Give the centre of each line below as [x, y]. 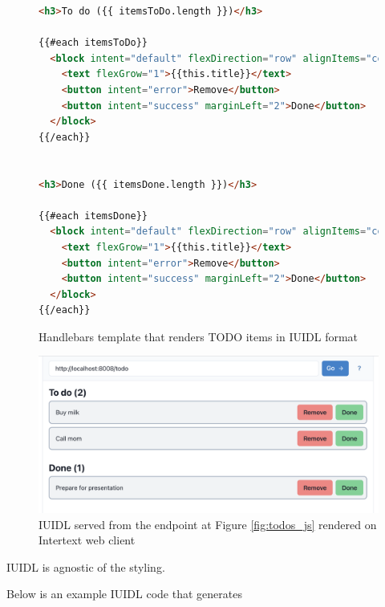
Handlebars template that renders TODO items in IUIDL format [199, 336]
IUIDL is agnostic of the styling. [86, 566]
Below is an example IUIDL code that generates [124, 594]
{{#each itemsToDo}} [93, 43]
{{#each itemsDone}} [93, 216]
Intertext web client [87, 540]
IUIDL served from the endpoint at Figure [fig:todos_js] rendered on [208, 524]
